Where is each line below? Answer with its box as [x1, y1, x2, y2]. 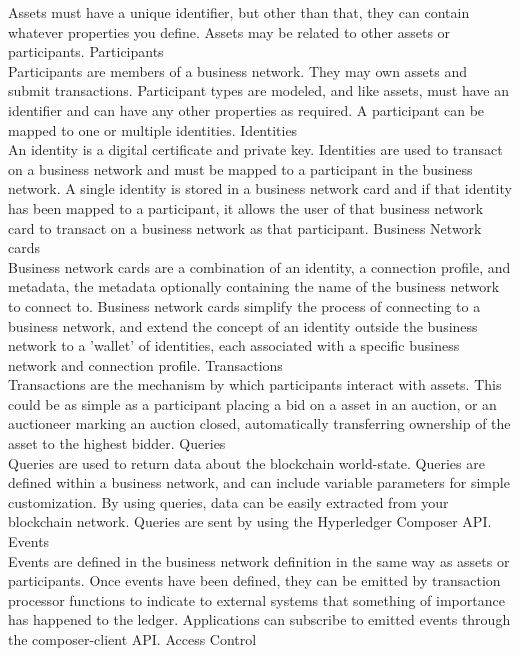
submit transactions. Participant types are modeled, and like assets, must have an [8, 80, 510, 101]
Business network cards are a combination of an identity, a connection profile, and [8, 256, 511, 277]
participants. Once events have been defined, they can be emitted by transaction [8, 570, 501, 591]
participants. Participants [8, 41, 164, 62]
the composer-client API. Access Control [8, 629, 257, 649]
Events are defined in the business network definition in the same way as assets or [8, 550, 510, 571]
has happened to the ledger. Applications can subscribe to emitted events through [8, 609, 511, 630]
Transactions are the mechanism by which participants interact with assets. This [8, 374, 502, 395]
